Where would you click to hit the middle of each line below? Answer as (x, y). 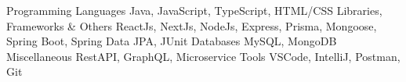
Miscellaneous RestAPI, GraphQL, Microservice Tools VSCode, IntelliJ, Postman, (203, 56)
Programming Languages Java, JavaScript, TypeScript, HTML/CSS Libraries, (194, 10)
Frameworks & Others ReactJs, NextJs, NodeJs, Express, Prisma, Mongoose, (192, 25)
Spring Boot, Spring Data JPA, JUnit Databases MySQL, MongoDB (172, 41)
